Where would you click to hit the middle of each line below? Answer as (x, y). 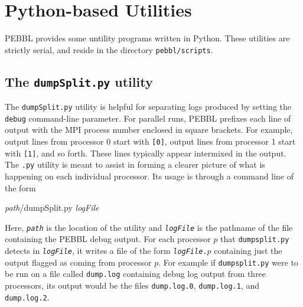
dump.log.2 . (27, 297)
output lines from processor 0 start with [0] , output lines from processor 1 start (150, 141)
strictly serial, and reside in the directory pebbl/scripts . (109, 49)
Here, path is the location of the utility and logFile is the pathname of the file (149, 227)
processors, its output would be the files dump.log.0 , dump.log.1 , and (132, 285)
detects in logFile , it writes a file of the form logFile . (106, 251)
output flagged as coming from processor (78, 262)
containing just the (248, 251)
